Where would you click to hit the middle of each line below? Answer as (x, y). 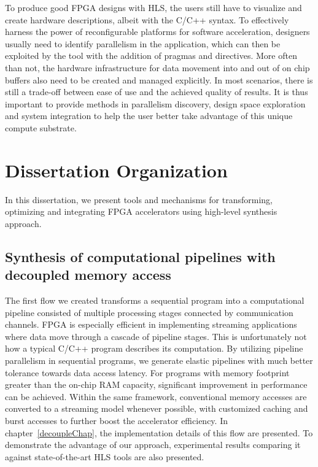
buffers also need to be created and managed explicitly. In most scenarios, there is (159, 79)
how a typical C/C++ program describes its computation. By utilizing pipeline (154, 348)
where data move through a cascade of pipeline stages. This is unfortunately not (156, 336)
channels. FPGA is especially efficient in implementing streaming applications (151, 324)
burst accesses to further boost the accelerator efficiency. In (116, 420)
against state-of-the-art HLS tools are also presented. (105, 456)
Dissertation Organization (116, 170)
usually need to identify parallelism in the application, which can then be (143, 43)
